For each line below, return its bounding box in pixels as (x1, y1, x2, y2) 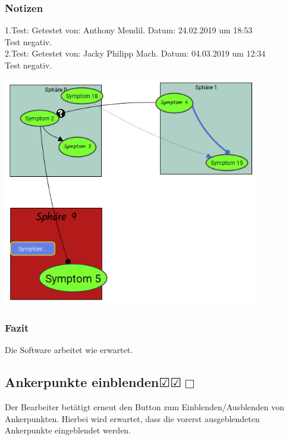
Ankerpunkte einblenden (5, 373, 159, 391)
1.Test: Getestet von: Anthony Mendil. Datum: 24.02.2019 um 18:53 (5, 24, 253, 36)
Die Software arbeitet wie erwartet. (5, 344, 133, 356)
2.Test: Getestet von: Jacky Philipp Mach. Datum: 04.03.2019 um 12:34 (5, 47, 266, 60)
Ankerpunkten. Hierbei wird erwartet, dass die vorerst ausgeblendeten (5, 412, 260, 425)
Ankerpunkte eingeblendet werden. (5, 424, 131, 436)
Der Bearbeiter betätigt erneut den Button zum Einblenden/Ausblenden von (5, 401, 285, 413)
